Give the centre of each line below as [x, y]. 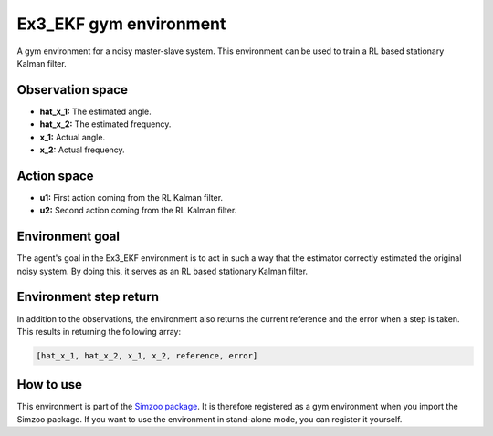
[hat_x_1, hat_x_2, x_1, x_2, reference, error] [147, 355]
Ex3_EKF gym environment [121, 24]
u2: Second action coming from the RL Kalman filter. [138, 211]
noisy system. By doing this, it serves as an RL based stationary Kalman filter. [163, 271]
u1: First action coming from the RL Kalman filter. [131, 197]
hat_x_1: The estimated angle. [96, 111]
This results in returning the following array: [99, 331]
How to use [49, 384]
